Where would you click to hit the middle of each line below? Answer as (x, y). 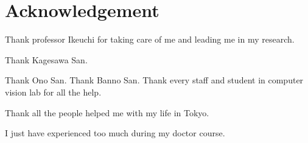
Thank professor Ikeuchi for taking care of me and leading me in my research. (150, 39)
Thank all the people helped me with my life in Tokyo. (107, 112)
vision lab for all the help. (53, 92)
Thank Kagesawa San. (46, 59)
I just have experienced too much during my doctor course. (115, 133)
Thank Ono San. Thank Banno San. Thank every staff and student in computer (154, 80)
